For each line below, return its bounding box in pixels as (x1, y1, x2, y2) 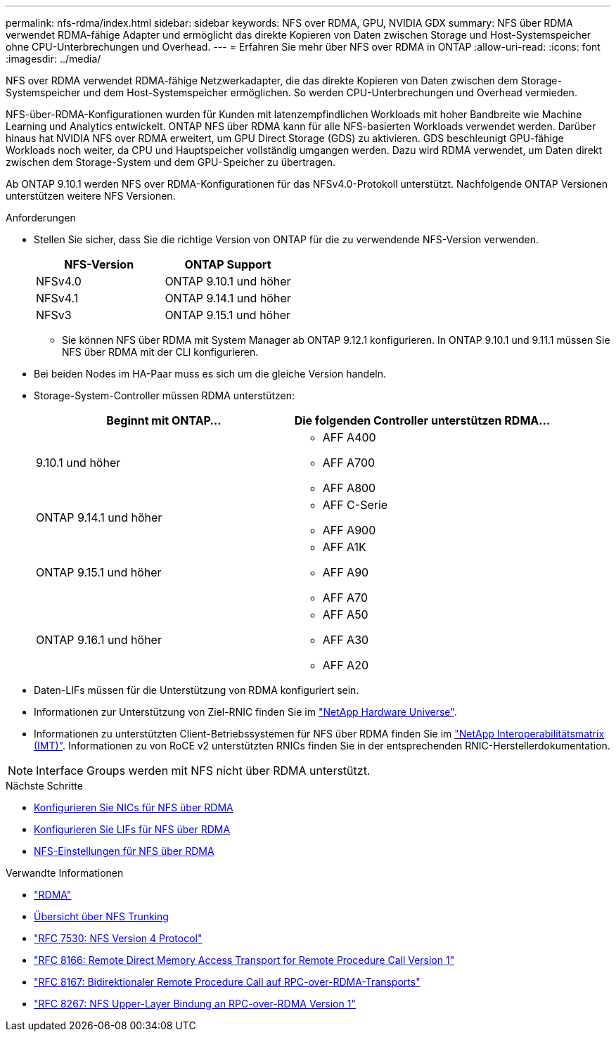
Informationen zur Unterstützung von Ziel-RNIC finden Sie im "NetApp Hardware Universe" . (34, 706, 457, 718)
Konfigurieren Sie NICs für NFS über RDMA (34, 801, 233, 813)
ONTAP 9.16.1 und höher (36, 633, 162, 647)
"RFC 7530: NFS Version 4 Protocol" (34, 932, 203, 944)
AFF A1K (322, 540, 366, 554)
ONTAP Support (184, 257, 271, 271)
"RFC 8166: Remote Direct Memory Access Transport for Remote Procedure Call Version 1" (34, 954, 455, 966)
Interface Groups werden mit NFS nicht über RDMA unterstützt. (36, 764, 371, 778)
